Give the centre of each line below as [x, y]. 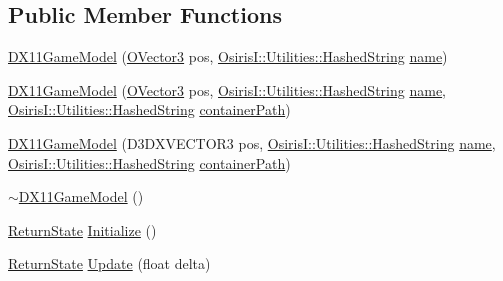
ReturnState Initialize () [82, 229]
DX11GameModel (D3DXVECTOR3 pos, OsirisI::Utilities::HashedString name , [252, 142]
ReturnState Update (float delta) [109, 263]
